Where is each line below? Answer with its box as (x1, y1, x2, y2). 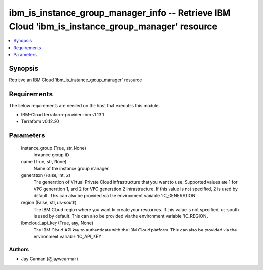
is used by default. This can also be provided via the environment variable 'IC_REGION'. (33, 213, 209, 219)
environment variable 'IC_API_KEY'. (33, 234, 104, 240)
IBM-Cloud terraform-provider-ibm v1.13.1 (21, 112, 104, 117)
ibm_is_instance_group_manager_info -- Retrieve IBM (9, 7, 231, 18)
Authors (9, 246, 29, 252)
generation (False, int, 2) (21, 172, 71, 178)
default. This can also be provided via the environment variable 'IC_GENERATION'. (33, 193, 198, 198)
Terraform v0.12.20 (21, 118, 59, 124)
